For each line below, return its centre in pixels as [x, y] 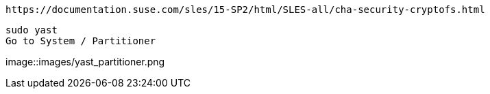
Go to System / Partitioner [81, 41]
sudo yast [32, 30]
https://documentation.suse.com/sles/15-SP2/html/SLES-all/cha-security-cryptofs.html [245, 10]
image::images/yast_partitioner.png [85, 62]
